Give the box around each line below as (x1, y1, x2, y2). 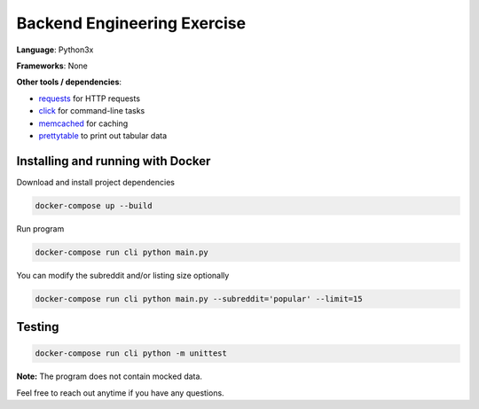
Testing (16, 319, 59, 334)
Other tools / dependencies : (16, 76, 122, 88)
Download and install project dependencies (16, 177, 175, 187)
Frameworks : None (16, 60, 89, 71)
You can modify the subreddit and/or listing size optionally (16, 270, 230, 280)
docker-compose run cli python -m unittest (35, 349, 228, 358)
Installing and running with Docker (16, 153, 211, 169)
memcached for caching (38, 118, 129, 129)
